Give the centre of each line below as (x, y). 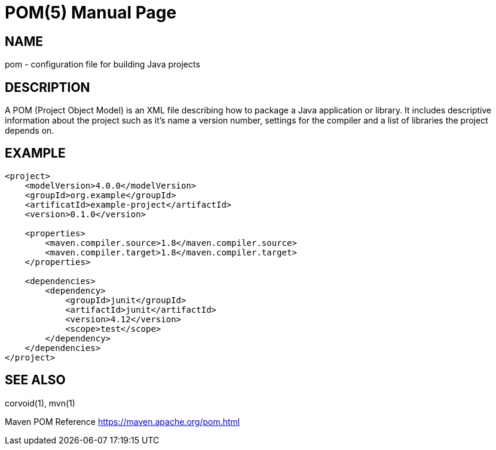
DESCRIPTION (48, 87)
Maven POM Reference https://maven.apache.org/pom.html (123, 421)
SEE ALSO (35, 380)
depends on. (30, 131)
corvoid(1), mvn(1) (40, 403)
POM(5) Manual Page (91, 13)
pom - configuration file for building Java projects (102, 64)
